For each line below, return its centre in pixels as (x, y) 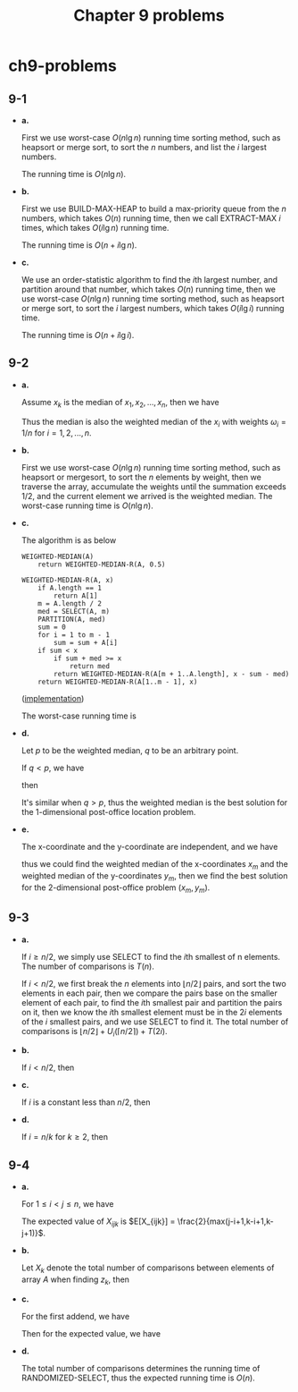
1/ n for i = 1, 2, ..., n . (56, 433)
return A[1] (76, 596)
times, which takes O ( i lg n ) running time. (95, 228)
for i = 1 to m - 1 (74, 635)
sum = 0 (52, 627)
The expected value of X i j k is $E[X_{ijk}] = (98, 1222)
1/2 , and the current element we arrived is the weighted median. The (147, 497)
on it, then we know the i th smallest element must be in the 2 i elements (152, 1012)
